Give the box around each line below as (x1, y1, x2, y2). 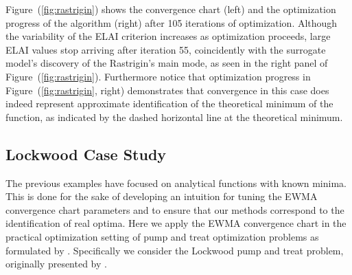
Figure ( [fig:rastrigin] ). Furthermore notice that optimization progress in (5, 69, 311, 83)
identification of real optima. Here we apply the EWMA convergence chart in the (5, 216, 347, 230)
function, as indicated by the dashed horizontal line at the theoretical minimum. (5, 109, 343, 124)
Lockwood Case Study (5, 143, 167, 164)
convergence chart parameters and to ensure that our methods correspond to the (5, 202, 344, 217)
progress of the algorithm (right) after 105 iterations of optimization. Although (5, 15, 338, 30)
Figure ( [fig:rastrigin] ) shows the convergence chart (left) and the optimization (5, 2, 336, 16)
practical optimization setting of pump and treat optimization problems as (5, 229, 319, 243)
